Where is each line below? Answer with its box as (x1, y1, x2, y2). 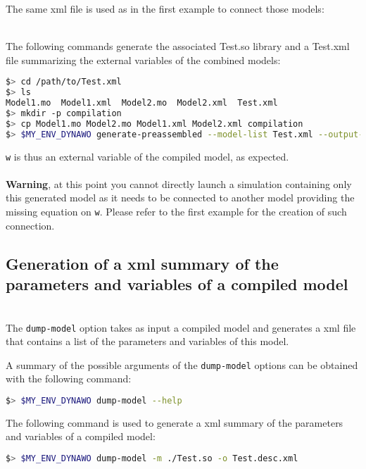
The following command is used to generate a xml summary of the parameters (6, 415, 343, 430)
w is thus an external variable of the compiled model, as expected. (6, 149, 289, 163)
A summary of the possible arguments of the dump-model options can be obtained (6, 357, 358, 372)
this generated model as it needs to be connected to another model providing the (6, 190, 355, 205)
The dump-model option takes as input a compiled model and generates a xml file (6, 320, 356, 334)
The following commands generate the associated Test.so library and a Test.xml (6, 39, 350, 54)
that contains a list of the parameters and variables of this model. (6, 334, 289, 349)
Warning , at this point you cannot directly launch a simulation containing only (6, 176, 352, 191)
